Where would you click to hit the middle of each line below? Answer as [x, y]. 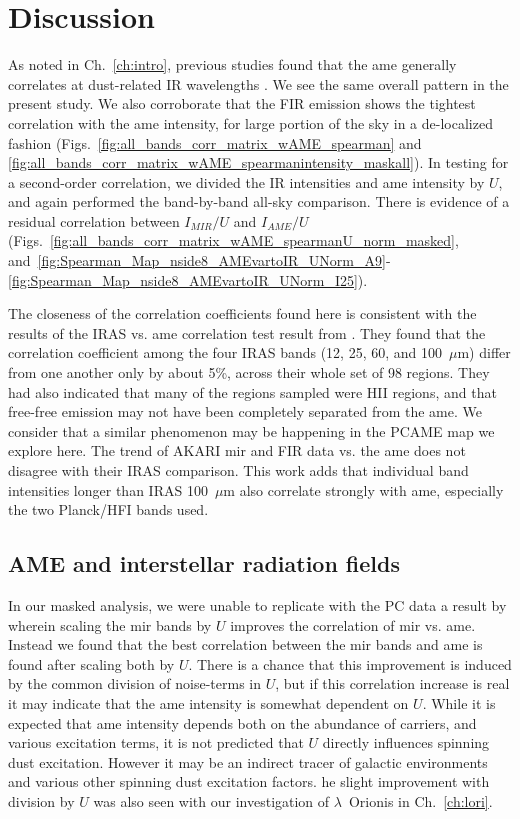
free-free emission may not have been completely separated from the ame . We [245, 411]
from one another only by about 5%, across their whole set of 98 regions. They [249, 372]
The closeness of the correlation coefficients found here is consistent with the [242, 313]
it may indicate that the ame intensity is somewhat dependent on [208, 702]
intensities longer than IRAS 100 [108, 489]
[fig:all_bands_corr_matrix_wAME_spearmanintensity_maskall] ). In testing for [258, 162]
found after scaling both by [91, 663]
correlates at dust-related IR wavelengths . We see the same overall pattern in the [258, 83]
